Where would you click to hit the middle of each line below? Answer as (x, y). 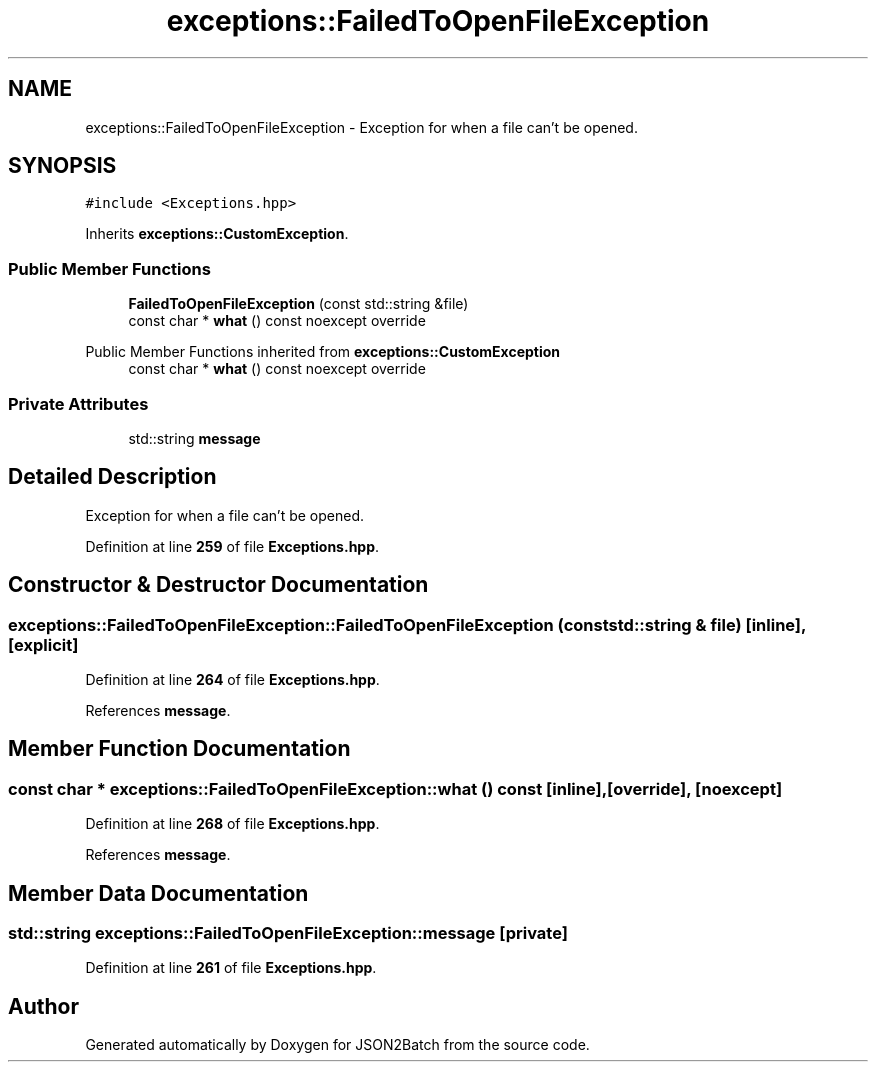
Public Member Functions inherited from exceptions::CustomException (323, 352)
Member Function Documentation (179, 749)
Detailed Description (112, 477)
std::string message (194, 438)
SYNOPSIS (62, 166)
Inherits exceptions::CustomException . (217, 234)
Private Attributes (78, 403)
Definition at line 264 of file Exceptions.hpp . (232, 679)
